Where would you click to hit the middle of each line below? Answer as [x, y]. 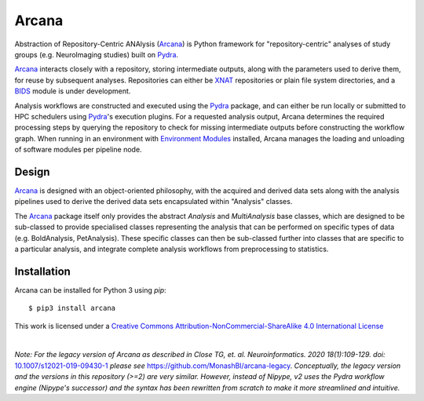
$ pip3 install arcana [72, 308]
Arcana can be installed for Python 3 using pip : [90, 290]
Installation [42, 271]
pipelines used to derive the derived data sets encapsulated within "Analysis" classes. [154, 202]
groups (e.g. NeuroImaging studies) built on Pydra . [97, 54]
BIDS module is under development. [73, 91]
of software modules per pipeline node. [78, 150]
